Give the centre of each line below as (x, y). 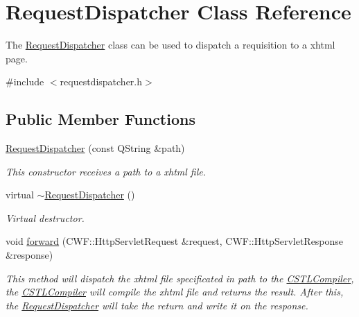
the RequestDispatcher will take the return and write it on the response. (157, 305)
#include (25, 82)
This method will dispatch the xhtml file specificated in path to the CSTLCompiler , (180, 278)
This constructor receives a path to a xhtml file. (106, 171)
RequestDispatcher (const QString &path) (95, 148)
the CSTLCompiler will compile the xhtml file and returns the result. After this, (175, 292)
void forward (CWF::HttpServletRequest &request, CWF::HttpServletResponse (175, 241)
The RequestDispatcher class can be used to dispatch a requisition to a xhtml (170, 45)
